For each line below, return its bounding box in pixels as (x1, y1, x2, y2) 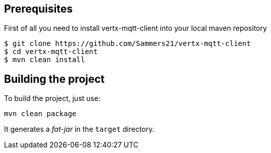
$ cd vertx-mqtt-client (4, 47, 98, 56)
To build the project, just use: (4, 94, 100, 103)
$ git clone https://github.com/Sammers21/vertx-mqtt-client (4, 39, 251, 48)
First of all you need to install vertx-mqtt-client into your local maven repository (4, 24, 267, 33)
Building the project (4, 72, 105, 85)
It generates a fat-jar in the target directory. (4, 125, 154, 134)
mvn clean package (4, 110, 77, 118)
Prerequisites (4, 3, 73, 15)
